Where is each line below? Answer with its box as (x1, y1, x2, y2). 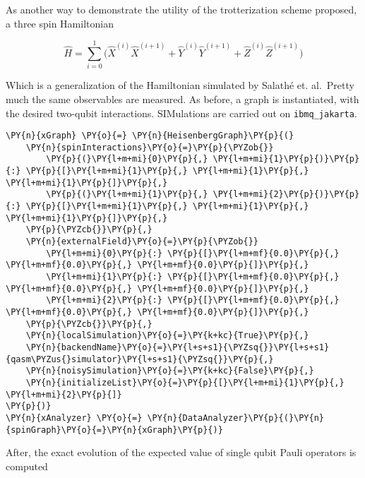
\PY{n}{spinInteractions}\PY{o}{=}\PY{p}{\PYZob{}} (25, 142, 274, 153)
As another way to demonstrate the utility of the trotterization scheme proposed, (6, 2, 357, 16)
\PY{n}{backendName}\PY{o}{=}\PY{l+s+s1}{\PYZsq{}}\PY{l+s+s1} (25, 342, 330, 352)
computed (6, 458, 48, 473)
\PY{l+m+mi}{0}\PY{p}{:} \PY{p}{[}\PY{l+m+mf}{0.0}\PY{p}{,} (46, 248, 340, 258)
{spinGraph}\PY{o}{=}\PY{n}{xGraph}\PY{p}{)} (6, 424, 223, 435)
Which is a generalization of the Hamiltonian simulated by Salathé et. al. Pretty (6, 78, 354, 92)
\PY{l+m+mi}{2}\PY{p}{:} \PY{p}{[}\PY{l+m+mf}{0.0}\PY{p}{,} (46, 295, 340, 306)
